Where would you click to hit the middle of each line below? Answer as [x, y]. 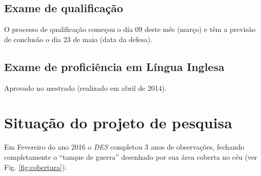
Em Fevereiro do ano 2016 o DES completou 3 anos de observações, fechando [124, 147]
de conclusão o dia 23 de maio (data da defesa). [78, 39]
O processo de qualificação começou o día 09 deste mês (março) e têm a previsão [130, 29]
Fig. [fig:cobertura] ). [36, 167]
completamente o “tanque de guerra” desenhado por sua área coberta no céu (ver [131, 156]
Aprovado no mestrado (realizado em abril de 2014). [85, 87]
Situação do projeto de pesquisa [118, 122]
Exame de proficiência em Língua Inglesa [114, 66]
